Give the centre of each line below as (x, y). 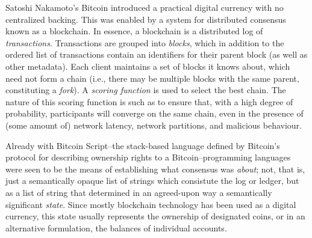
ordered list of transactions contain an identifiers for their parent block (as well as (157, 54)
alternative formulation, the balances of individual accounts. (116, 227)
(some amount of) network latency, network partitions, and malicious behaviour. (154, 125)
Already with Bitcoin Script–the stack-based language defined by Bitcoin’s (143, 145)
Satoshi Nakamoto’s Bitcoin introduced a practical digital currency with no (145, 7)
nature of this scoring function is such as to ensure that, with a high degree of (149, 101)
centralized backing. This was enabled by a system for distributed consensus (146, 19)
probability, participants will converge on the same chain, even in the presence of (154, 113)
